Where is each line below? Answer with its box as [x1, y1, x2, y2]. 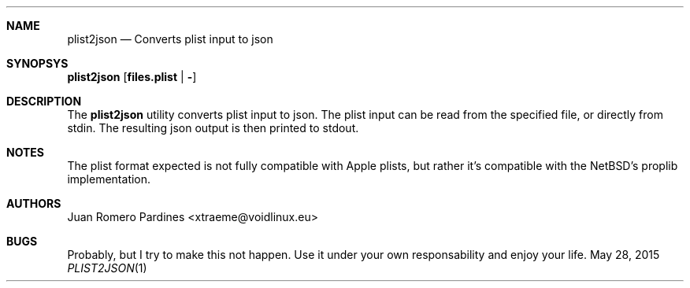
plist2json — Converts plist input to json [67, 32, 273, 46]
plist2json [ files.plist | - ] [67, 70, 197, 83]
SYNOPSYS [6, 57, 69, 70]
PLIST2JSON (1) [67, 261, 147, 275]
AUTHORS [6, 197, 61, 210]
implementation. [67, 172, 151, 186]
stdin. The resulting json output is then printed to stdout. [67, 121, 359, 135]
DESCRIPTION [6, 94, 82, 108]
